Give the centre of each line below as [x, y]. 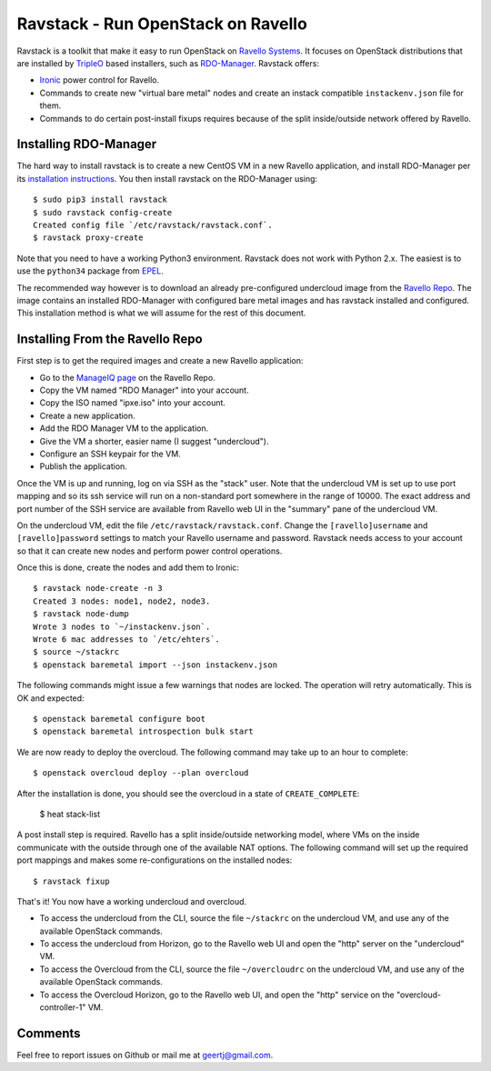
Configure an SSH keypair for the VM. [110, 454]
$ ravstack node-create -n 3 [98, 588]
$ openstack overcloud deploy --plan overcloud [141, 773]
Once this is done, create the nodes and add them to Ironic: [128, 567]
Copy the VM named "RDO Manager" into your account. [144, 390]
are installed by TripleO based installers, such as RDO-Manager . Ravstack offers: [168, 63]
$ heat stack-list [70, 814]
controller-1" [63, 1007]
